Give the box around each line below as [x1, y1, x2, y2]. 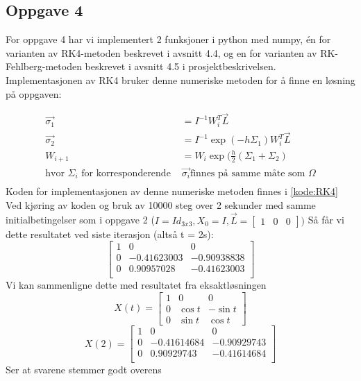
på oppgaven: [6, 86, 62, 101]
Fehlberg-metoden [6, 59, 82, 74]
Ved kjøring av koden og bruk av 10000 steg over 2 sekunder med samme [6, 197, 316, 212]
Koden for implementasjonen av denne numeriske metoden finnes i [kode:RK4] [6, 184, 338, 198]
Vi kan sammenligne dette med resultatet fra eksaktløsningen [6, 278, 267, 292]
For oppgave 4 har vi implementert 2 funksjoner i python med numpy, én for [6, 32, 331, 46]
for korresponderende [81, 168, 171, 178]
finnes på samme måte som [190, 168, 305, 178]
